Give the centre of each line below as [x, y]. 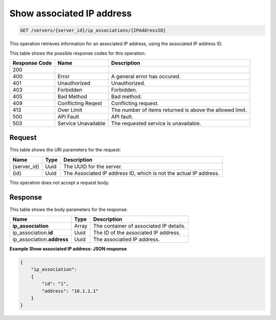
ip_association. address [40, 239]
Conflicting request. [135, 103]
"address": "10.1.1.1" [70, 291]
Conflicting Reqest [80, 103]
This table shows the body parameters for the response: [68, 209]
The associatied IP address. [126, 239]
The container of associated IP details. [140, 226]
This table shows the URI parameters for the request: [65, 150]
